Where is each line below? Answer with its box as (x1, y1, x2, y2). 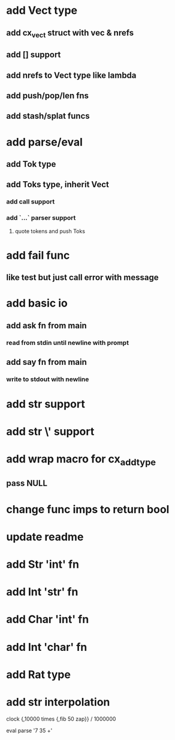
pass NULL (6, 478, 48, 488)
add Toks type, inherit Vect (6, 179, 109, 190)
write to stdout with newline (6, 375, 89, 383)
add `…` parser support (6, 214, 76, 222)
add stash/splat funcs (6, 111, 90, 121)
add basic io (6, 296, 68, 310)
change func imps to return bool (6, 502, 170, 516)
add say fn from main (6, 356, 87, 367)
